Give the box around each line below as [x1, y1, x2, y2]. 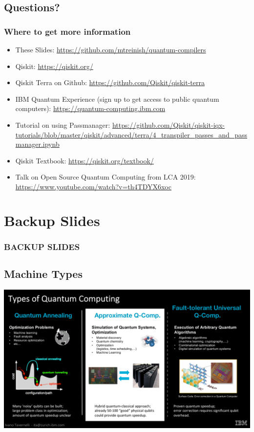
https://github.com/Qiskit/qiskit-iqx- [112, 119, 225, 130]
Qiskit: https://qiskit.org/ [15, 61, 93, 71]
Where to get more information [4, 25, 131, 37]
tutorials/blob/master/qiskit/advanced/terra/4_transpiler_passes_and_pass [15, 129, 248, 139]
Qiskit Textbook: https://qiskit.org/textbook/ [15, 155, 154, 165]
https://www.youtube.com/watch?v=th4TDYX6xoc [15, 181, 171, 191]
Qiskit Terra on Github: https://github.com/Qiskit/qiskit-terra [15, 77, 205, 88]
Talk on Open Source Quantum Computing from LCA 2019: [15, 172, 196, 182]
